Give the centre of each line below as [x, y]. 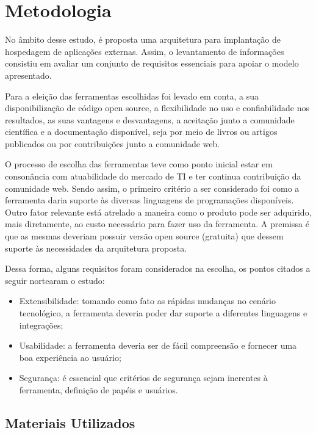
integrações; [41, 325]
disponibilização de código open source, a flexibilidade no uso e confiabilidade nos [157, 108]
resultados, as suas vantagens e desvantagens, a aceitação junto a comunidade [150, 119]
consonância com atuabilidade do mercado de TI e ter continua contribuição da [153, 176]
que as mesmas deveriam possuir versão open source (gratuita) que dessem [144, 236]
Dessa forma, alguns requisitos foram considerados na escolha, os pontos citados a [158, 268]
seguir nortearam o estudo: [55, 280]
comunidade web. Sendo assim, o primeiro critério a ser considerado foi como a [152, 188]
